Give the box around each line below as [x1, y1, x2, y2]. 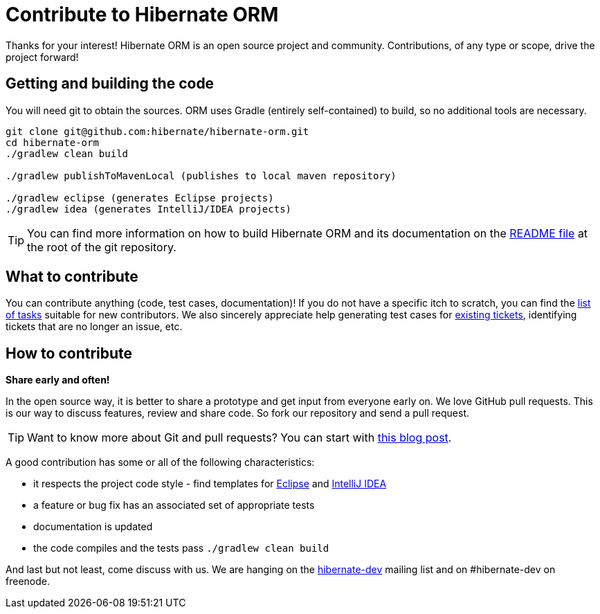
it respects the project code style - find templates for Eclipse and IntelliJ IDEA [33, 478, 387, 490]
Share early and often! [6, 374, 110, 386]
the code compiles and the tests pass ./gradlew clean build [33, 542, 329, 554]
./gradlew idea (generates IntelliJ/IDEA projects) [6, 203, 292, 215]
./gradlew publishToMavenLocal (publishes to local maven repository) [6, 170, 397, 181]
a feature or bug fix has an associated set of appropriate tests [33, 499, 315, 512]
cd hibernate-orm [6, 136, 99, 148]
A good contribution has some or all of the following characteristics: [6, 456, 315, 469]
